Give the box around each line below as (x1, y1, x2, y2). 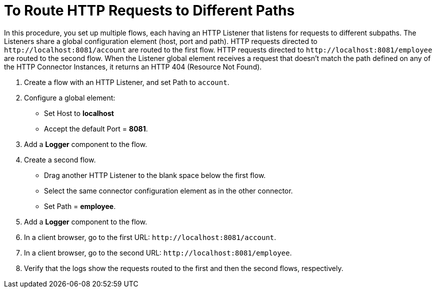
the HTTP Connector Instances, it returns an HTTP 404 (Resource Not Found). (4, 62, 262, 71)
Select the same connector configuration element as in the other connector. (44, 186, 293, 195)
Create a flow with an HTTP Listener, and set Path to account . (24, 77, 230, 86)
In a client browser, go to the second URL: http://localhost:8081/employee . (24, 248, 292, 257)
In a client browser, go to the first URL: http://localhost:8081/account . (24, 232, 276, 241)
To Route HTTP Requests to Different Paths (4, 2, 295, 19)
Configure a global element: (24, 93, 115, 102)
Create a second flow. (24, 155, 96, 164)
